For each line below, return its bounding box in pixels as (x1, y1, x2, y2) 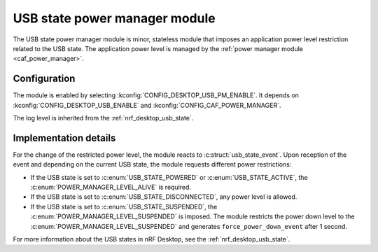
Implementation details (13, 132, 116, 143)
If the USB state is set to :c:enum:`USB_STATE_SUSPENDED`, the (30, 202, 218, 211)
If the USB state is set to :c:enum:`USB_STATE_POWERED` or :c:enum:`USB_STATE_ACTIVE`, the (30, 173, 308, 181)
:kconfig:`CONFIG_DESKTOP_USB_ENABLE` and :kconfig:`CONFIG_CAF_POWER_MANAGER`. (13, 101, 281, 109)
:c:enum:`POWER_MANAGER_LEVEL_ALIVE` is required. (30, 183, 192, 192)
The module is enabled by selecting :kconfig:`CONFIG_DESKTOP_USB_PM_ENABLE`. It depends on (13, 91, 299, 99)
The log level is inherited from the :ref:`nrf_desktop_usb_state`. (13, 114, 194, 122)
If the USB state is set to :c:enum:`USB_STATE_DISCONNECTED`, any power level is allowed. (30, 192, 297, 201)
